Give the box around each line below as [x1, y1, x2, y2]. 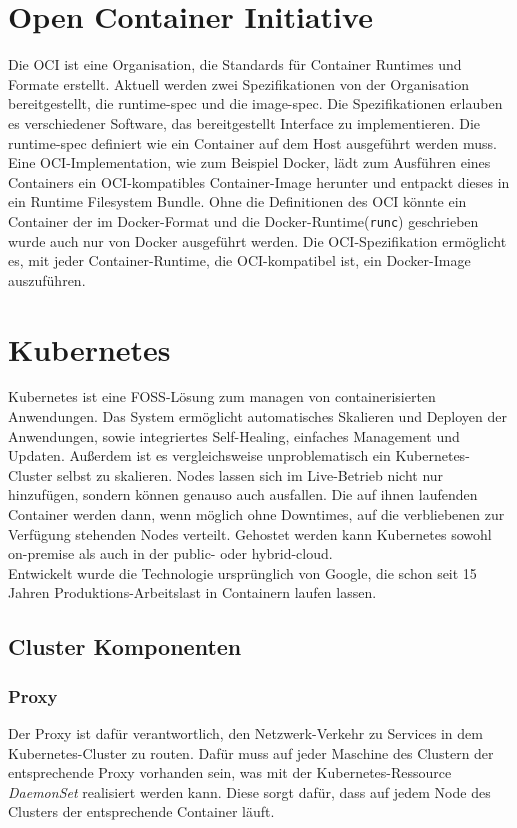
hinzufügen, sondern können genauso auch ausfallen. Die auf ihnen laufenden [8, 484, 478, 505]
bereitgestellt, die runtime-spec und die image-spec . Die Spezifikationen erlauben [8, 93, 503, 114]
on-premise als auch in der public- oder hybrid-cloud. [8, 543, 333, 564]
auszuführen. [8, 269, 86, 290]
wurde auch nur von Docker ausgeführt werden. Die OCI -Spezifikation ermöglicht [8, 230, 507, 251]
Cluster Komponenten [8, 631, 242, 662]
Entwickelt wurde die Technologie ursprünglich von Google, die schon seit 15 [8, 562, 477, 583]
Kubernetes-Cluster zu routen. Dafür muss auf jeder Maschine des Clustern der [8, 742, 494, 763]
